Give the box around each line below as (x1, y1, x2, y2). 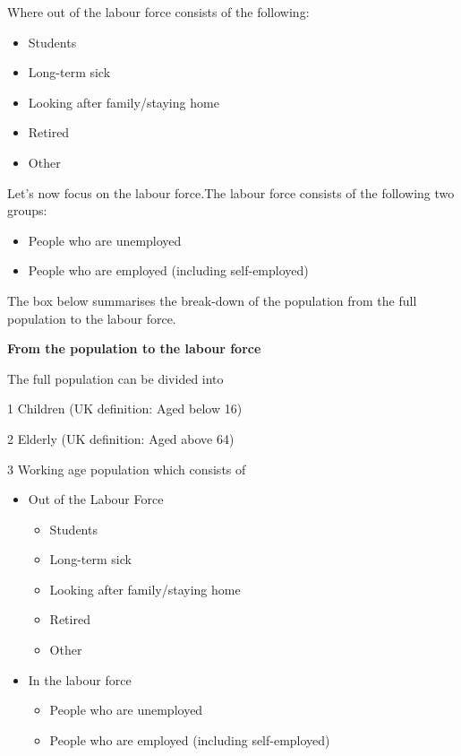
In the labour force (28, 670, 132, 689)
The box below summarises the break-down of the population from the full (7, 291, 417, 309)
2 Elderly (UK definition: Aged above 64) (7, 429, 235, 448)
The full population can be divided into (7, 369, 224, 387)
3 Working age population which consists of (7, 459, 246, 478)
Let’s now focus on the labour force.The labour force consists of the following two (7, 183, 455, 202)
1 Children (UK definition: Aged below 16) (7, 399, 243, 418)
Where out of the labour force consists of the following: (7, 3, 310, 21)
